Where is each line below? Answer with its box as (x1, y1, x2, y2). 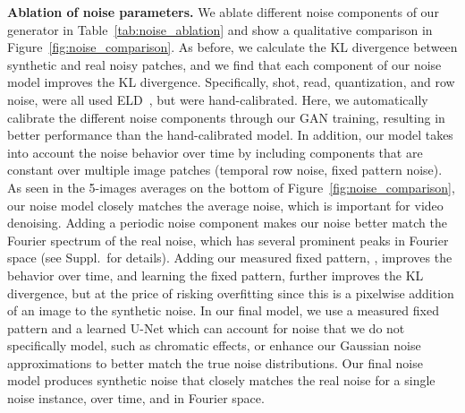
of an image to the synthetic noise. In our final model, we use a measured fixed (7, 301, 439, 320)
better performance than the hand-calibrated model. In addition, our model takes (7, 125, 453, 144)
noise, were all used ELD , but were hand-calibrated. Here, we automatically (7, 90, 428, 108)
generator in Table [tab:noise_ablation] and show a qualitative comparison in (7, 20, 433, 39)
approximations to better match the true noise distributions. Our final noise (7, 353, 423, 372)
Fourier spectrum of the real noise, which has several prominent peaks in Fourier (7, 230, 449, 249)
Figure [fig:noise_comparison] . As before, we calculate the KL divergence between (7, 38, 458, 56)
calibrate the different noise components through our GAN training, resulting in (7, 108, 445, 126)
